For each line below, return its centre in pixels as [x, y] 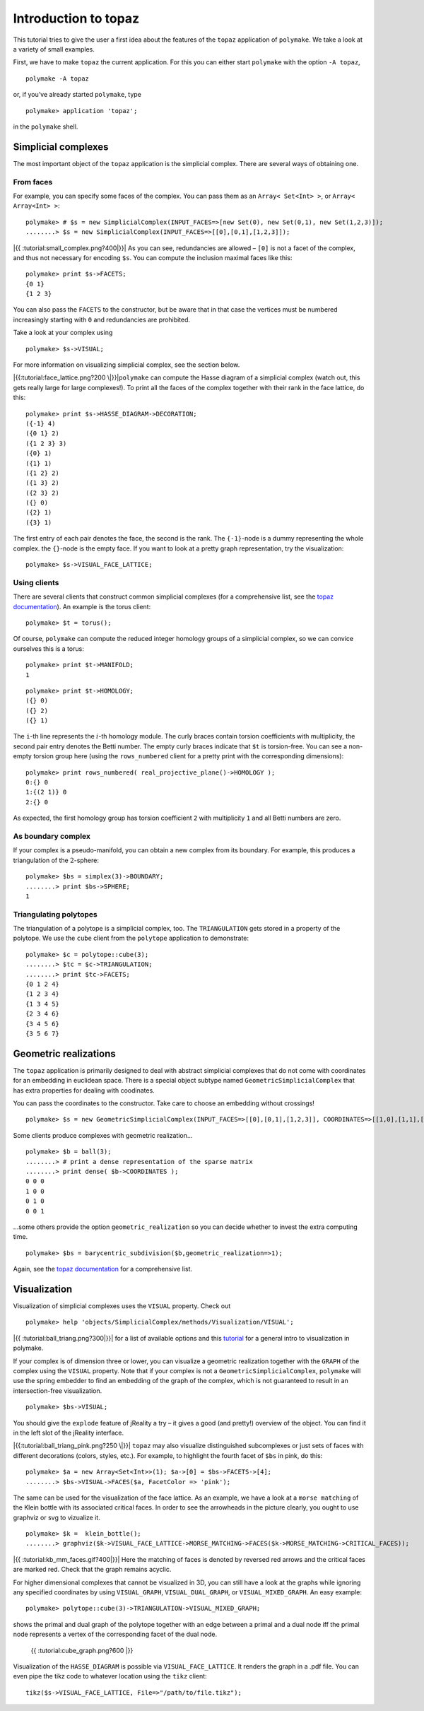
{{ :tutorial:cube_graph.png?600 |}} [82, 1650]
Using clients [36, 582]
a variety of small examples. [54, 49]
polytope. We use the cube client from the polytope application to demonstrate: [131, 938]
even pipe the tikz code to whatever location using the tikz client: [110, 1676]
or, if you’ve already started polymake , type [77, 95]
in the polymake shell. [46, 127]
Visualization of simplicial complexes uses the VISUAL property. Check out [122, 1306]
